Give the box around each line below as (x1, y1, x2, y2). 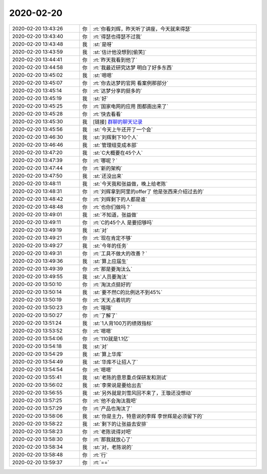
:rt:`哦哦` (92, 304, 113, 311)
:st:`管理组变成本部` (92, 141, 138, 148)
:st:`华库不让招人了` (92, 358, 138, 365)
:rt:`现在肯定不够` (92, 235, 133, 241)
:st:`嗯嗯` (92, 72, 114, 79)
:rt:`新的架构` (92, 165, 123, 172)
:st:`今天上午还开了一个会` (92, 126, 153, 133)
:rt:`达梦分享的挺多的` (92, 87, 142, 94)
